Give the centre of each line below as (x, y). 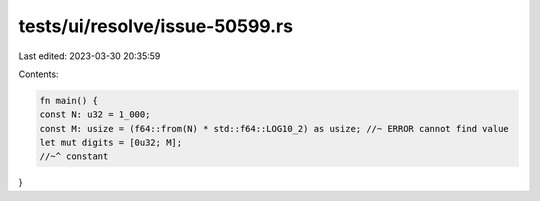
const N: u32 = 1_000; (95, 114)
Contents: (38, 74)
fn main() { (69, 100)
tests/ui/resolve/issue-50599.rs (156, 26)
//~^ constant (74, 156)
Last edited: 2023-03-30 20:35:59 (89, 56)
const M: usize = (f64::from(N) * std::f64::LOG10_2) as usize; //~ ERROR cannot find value (274, 128)
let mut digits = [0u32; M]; (111, 143)
